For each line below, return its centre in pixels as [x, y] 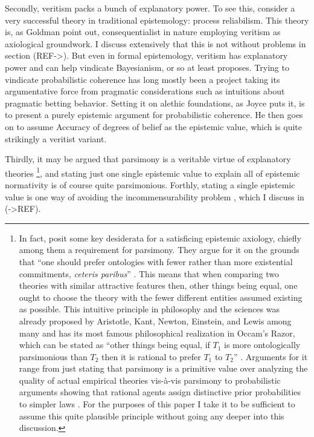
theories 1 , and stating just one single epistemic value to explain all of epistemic [152, 172]
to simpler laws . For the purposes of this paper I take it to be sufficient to [157, 404]
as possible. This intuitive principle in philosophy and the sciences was [149, 309]
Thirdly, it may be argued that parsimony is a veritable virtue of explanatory [148, 159]
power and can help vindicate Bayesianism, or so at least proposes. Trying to [147, 67]
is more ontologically [262, 345]
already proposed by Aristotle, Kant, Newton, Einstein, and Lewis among [155, 320]
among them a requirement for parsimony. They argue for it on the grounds [159, 250]
